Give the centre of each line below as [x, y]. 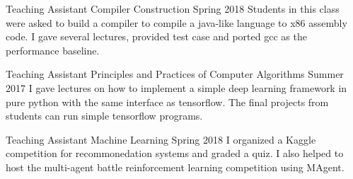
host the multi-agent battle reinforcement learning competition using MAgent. [175, 167]
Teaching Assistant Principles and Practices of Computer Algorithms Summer [175, 74]
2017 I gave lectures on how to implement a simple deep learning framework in [176, 87]
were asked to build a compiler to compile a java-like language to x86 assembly [176, 22]
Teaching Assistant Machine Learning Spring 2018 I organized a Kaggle [161, 139]
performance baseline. [53, 50]
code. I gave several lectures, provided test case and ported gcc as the [156, 36]
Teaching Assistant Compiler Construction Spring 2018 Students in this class [173, 8]
